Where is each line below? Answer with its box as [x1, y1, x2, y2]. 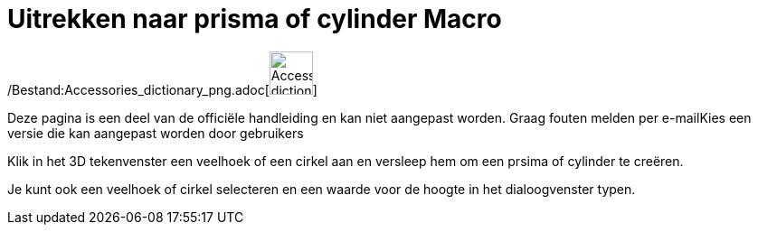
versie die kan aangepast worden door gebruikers [7, 125, 304, 141]
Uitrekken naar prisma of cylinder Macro [7, 4, 502, 34]
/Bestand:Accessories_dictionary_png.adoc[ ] [7, 81, 317, 97]
